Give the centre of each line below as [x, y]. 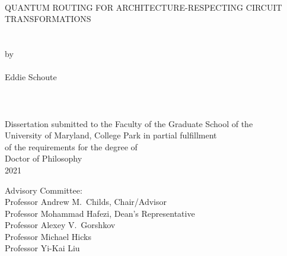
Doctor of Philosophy [44, 158]
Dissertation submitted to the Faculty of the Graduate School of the [129, 123]
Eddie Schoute [31, 77]
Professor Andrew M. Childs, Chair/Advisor [86, 202]
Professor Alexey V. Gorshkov [60, 225]
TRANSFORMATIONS [48, 19]
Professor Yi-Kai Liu [42, 248]
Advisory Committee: [44, 190]
